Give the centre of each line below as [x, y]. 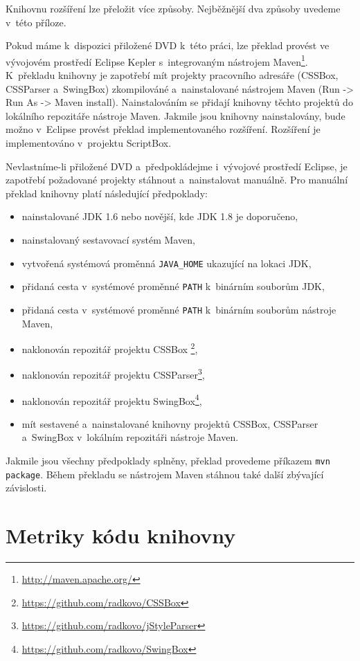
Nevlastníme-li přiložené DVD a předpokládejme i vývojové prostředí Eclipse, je [177, 166]
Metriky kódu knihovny [121, 535]
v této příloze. [36, 22]
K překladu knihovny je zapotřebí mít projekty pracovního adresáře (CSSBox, [172, 75]
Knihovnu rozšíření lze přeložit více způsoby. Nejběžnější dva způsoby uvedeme [173, 8]
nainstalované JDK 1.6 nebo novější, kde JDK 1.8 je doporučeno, [160, 216]
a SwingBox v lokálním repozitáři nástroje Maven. [130, 437]
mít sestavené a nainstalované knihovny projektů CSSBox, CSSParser [170, 423]
